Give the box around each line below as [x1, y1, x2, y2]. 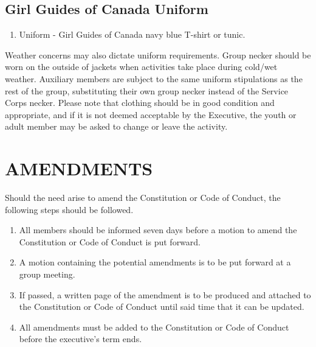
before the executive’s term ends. [19, 332, 142, 345]
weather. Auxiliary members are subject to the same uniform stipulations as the [5, 72, 303, 85]
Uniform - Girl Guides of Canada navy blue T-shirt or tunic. [19, 28, 246, 41]
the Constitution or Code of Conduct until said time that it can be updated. [19, 300, 304, 313]
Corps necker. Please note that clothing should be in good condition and [5, 96, 275, 109]
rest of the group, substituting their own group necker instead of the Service [5, 84, 289, 97]
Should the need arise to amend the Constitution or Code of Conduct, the [5, 191, 281, 204]
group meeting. [19, 268, 75, 281]
